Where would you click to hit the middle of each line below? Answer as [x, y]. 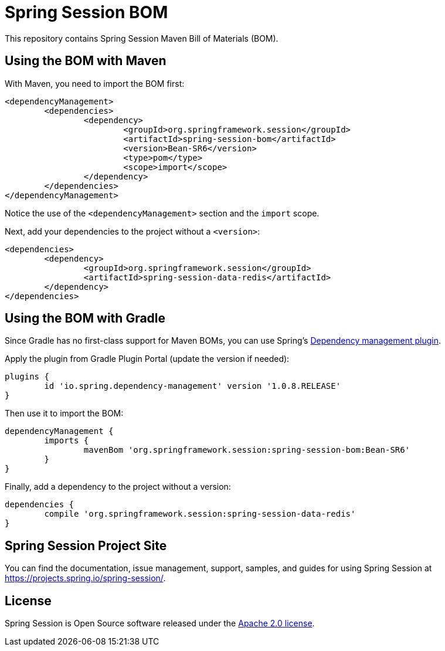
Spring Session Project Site [86, 545]
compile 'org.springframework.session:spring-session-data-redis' [200, 514]
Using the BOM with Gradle [85, 318]
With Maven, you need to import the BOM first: [95, 83]
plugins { [27, 377]
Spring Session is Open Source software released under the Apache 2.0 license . [160, 623]
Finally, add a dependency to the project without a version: [118, 487]
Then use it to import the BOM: [64, 413]
